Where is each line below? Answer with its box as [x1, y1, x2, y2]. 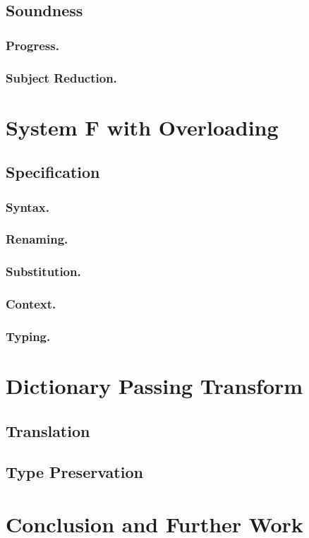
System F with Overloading [6, 112, 279, 141]
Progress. [6, 36, 59, 54]
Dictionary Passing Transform [6, 371, 303, 400]
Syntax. [6, 198, 49, 215]
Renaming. [6, 230, 68, 248]
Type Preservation [6, 461, 143, 483]
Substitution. [6, 263, 81, 280]
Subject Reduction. [6, 68, 117, 86]
